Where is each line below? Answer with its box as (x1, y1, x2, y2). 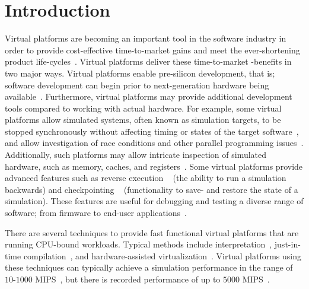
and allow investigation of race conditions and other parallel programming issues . (5, 136, 304, 149)
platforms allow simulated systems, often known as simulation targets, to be (5, 113, 281, 126)
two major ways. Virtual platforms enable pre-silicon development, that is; (5, 66, 275, 79)
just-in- (274, 238, 301, 250)
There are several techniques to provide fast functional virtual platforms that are (5, 226, 299, 239)
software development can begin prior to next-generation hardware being (5, 78, 269, 91)
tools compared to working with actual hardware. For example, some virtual (5, 101, 282, 114)
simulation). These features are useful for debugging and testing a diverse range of (5, 195, 304, 207)
